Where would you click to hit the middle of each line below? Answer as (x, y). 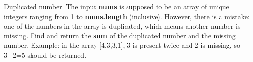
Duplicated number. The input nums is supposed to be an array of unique (117, 6)
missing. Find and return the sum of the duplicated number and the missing (120, 35)
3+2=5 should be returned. (45, 54)
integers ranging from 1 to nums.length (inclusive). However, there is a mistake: (127, 16)
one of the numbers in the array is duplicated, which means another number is (122, 26)
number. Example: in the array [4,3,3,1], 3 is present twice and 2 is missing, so (122, 45)
